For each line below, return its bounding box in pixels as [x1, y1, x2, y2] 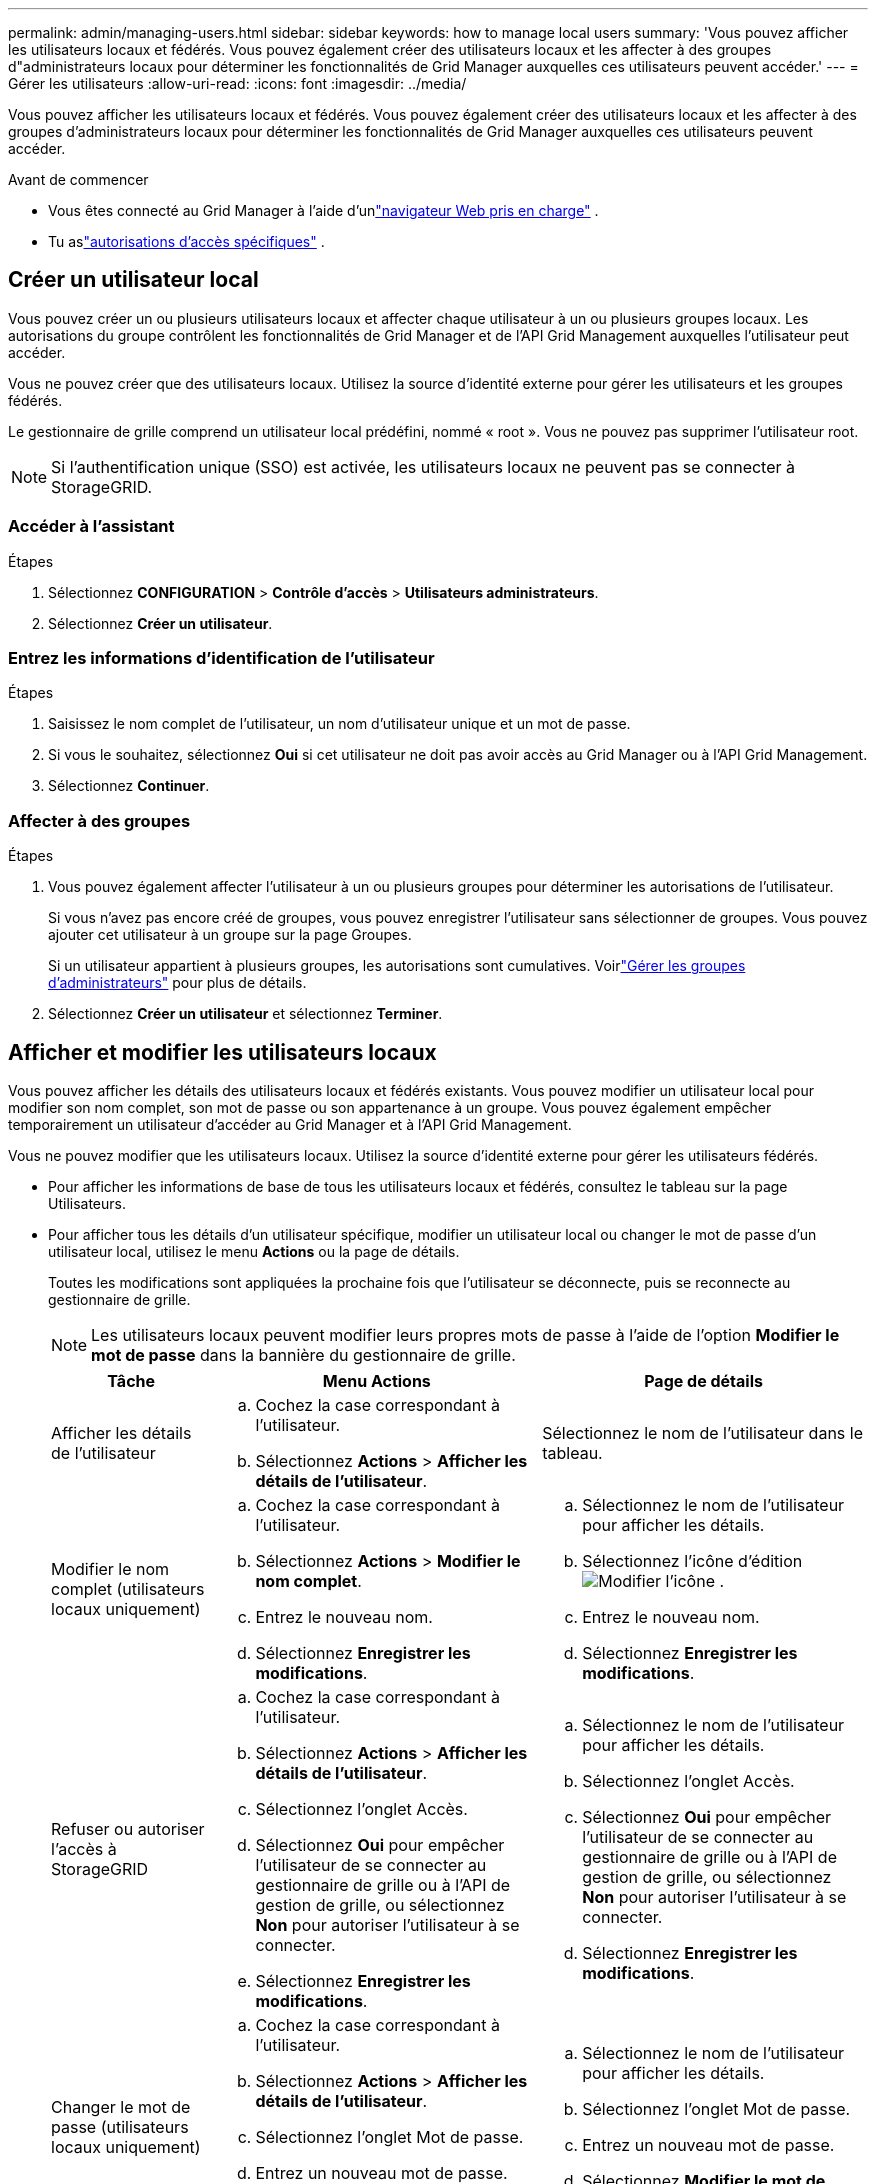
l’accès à [51, 1838, 117, 1859]
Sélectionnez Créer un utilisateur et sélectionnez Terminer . [48, 1005, 443, 1023]
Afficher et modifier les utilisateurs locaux [8, 1039, 437, 1065]
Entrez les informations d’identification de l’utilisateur [8, 647, 435, 668]
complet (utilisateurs [51, 1578, 205, 1599]
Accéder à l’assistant [8, 516, 175, 537]
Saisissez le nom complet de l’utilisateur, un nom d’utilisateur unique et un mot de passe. [48, 715, 631, 733]
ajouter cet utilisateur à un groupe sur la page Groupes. [48, 926, 412, 944]
